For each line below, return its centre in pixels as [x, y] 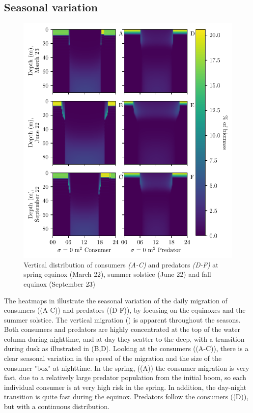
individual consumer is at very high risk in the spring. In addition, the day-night [125, 387]
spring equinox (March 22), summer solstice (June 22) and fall [117, 274]
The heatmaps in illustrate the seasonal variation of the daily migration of [116, 300]
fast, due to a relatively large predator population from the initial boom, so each [125, 377]
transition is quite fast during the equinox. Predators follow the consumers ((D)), [126, 397]
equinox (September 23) [59, 283]
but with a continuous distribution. [57, 406]
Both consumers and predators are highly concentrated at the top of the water [122, 329]
